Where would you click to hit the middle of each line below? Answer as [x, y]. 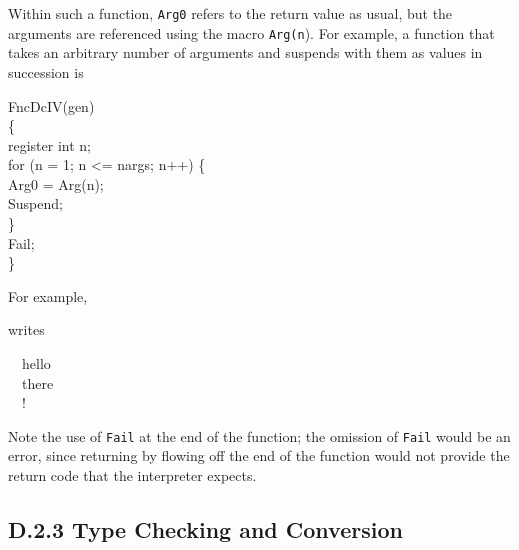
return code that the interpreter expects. [132, 475]
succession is [46, 71]
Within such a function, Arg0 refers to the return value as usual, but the [230, 13]
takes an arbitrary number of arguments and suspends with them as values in [245, 52]
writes [26, 329]
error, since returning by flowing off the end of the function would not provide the [259, 455]
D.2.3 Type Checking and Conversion [205, 529]
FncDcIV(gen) [51, 105]
